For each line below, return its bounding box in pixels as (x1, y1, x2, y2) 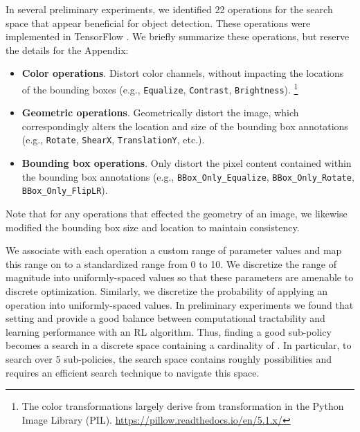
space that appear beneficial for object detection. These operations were (6, 15, 311, 30)
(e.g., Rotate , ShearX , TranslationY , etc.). (21, 132, 205, 147)
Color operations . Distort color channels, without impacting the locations (21, 66, 344, 80)
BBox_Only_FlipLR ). (21, 183, 108, 197)
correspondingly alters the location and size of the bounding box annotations (21, 118, 348, 133)
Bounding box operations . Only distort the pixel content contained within (21, 156, 352, 170)
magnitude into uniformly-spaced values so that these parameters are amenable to (6, 270, 354, 285)
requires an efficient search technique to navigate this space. (6, 365, 260, 379)
